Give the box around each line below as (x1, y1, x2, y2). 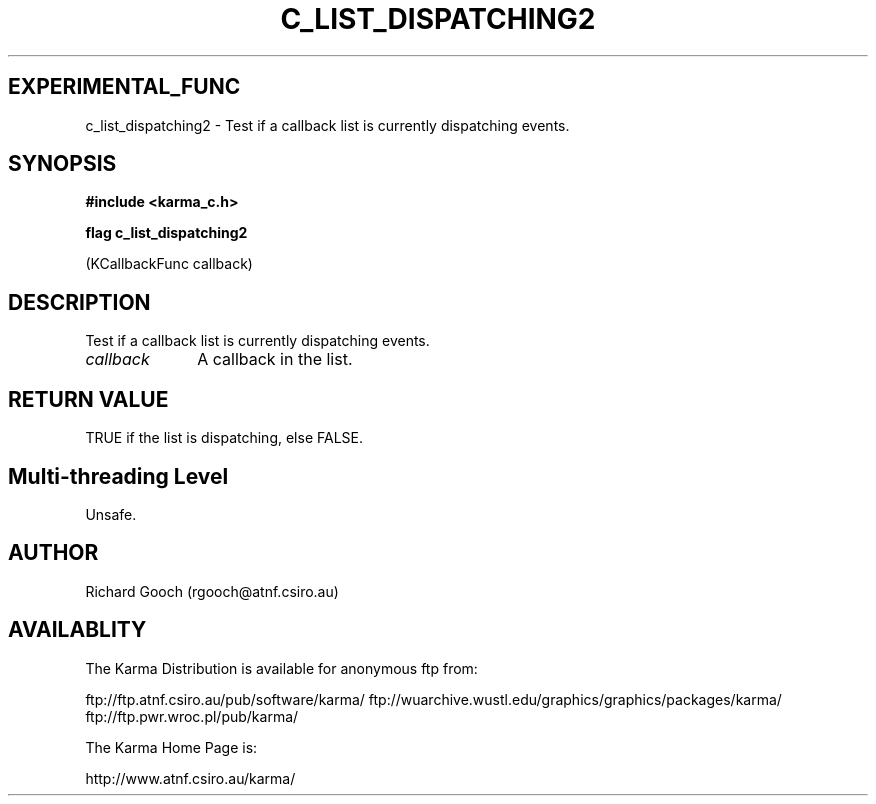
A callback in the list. (197, 349, 353, 370)
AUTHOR (8, 540, 99, 566)
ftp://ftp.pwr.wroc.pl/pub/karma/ (85, 707, 299, 725)
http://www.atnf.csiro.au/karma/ (85, 769, 296, 787)
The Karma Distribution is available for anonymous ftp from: (85, 659, 478, 677)
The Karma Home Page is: (85, 738, 258, 756)
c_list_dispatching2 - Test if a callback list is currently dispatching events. (85, 116, 570, 134)
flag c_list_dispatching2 (85, 224, 248, 242)
